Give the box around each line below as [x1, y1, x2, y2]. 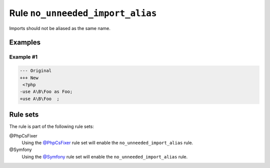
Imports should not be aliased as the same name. [9, 25, 111, 31]
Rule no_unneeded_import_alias [9, 7, 157, 18]
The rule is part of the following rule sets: [9, 123, 94, 129]
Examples [9, 38, 41, 47]
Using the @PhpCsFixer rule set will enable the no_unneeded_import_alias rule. [21, 139, 193, 145]
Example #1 [9, 53, 37, 60]
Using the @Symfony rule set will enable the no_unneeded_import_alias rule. [21, 153, 188, 159]
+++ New [19, 75, 38, 80]
